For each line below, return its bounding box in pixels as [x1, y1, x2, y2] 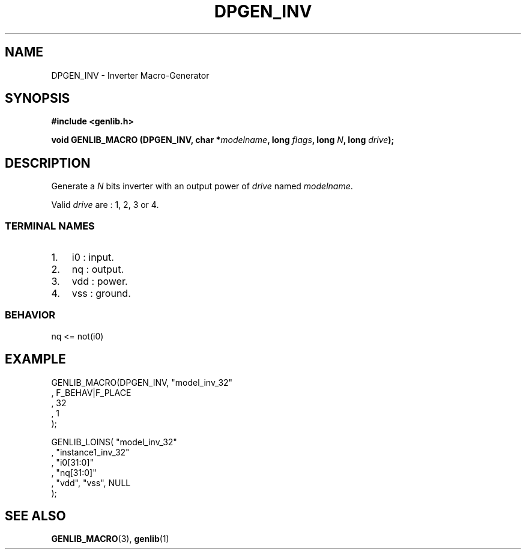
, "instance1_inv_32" [51, 446, 130, 457]
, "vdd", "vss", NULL [51, 477, 131, 488]
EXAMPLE [5, 352, 66, 367]
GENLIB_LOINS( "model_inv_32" [51, 436, 177, 447]
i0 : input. [71, 251, 114, 264]
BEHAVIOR [5, 309, 56, 321]
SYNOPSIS [5, 91, 70, 106]
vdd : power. [71, 275, 128, 288]
